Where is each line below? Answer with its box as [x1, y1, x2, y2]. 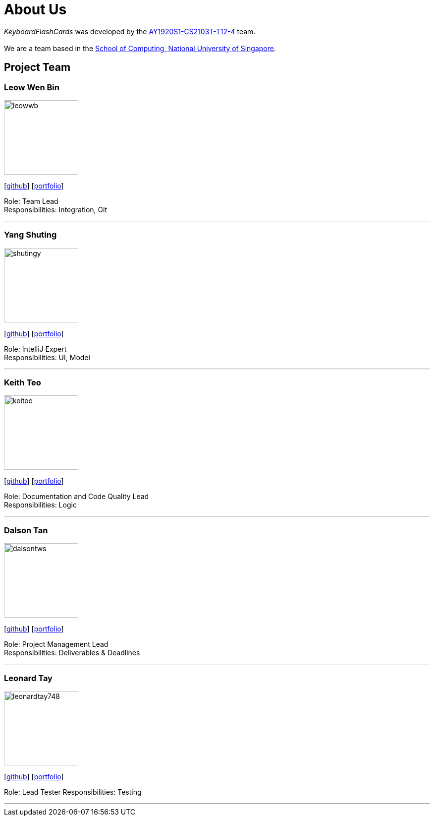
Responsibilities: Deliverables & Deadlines [4, 648, 140, 657]
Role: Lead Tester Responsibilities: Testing [4, 787, 142, 796]
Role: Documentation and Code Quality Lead [4, 492, 149, 501]
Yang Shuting [4, 230, 57, 240]
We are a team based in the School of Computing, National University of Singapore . [4, 44, 276, 53]
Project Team [4, 61, 71, 74]
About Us [4, 1, 67, 18]
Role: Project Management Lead [4, 640, 108, 649]
